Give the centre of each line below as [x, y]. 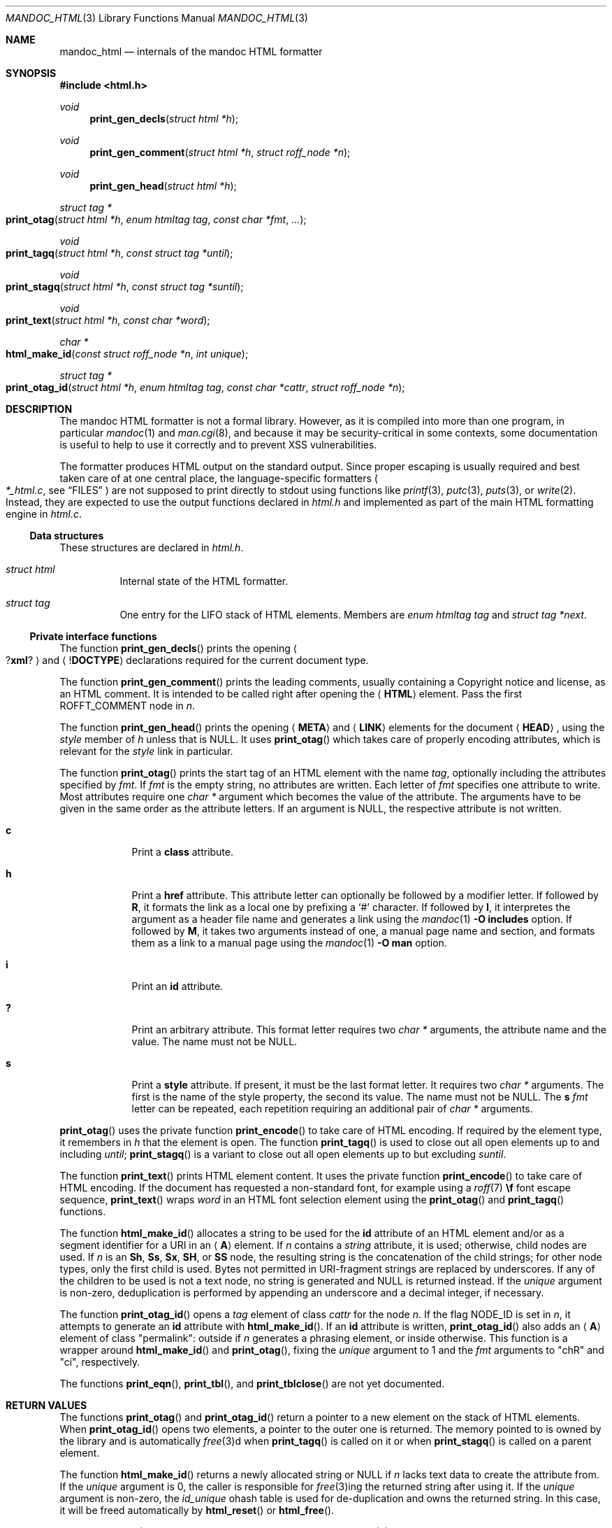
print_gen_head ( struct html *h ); [163, 186]
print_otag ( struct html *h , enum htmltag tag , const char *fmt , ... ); [156, 219]
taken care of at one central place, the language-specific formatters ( [219, 478]
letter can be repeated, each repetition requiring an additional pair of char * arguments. [332, 1109]
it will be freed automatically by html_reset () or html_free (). [197, 1510]
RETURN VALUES [46, 1405]
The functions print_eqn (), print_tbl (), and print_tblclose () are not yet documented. [252, 1384]
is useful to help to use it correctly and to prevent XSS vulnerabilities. [218, 445]
